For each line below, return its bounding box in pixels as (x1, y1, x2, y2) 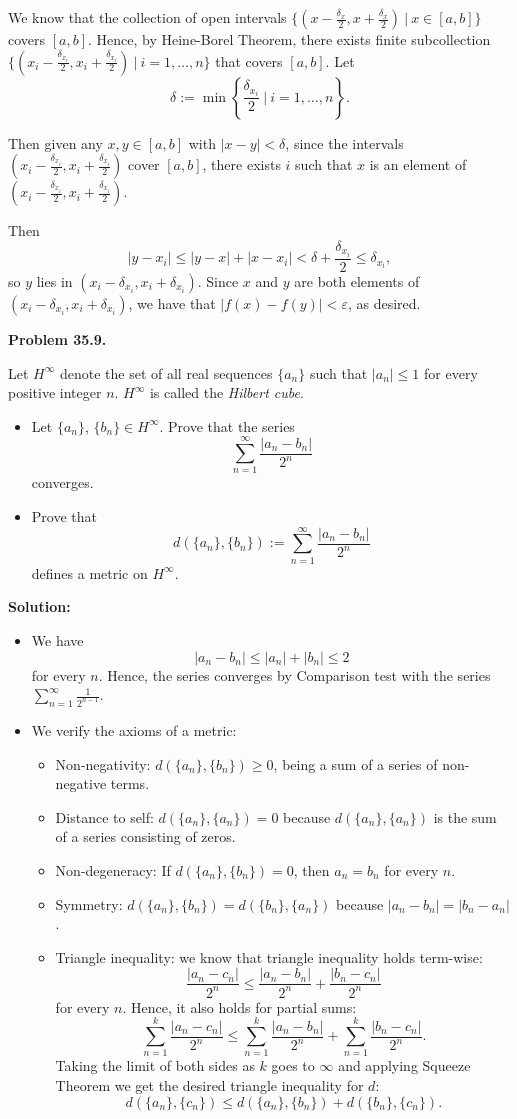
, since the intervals (285, 132, 404, 153)
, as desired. (347, 292, 421, 313)
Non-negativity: (55, 753, 151, 774)
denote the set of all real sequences (59, 362, 273, 383)
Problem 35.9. (8, 328, 107, 349)
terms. (110, 773, 150, 794)
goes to (271, 1055, 315, 1076)
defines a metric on (31, 562, 148, 583)
